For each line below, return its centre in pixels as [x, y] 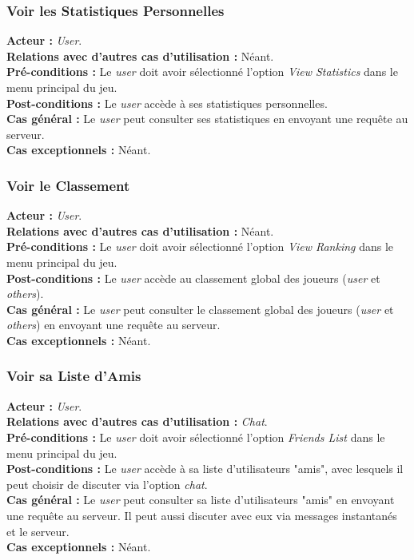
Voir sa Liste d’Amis [74, 376]
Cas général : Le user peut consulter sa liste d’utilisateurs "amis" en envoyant [201, 500]
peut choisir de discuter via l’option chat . [107, 484]
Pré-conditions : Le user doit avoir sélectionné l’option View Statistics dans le [202, 71]
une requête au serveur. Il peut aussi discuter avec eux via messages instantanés [202, 515]
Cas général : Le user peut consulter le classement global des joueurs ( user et [200, 309]
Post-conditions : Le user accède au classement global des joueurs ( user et [193, 278]
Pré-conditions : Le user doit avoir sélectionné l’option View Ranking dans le [200, 246]
